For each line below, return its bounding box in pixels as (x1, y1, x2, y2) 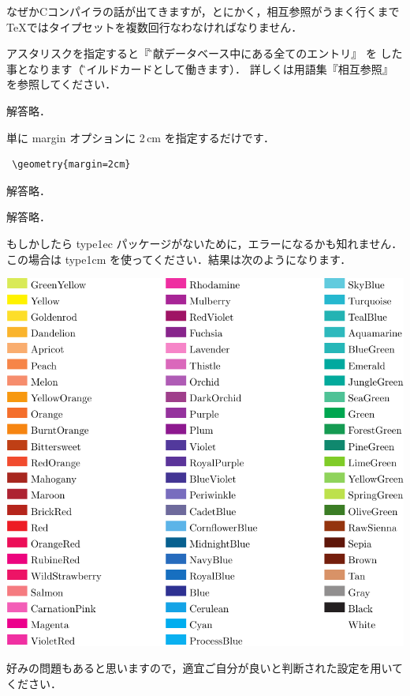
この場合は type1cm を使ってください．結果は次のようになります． (6, 250, 352, 267)
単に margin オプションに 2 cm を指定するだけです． (6, 129, 275, 145)
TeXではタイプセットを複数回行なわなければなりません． (6, 18, 303, 35)
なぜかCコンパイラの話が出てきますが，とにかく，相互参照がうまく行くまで (6, 3, 400, 19)
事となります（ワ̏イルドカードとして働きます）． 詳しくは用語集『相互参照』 (6, 60, 393, 77)
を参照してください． (6, 76, 117, 92)
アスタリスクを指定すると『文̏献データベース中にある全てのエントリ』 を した (6, 45, 403, 62)
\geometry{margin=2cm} (12, 159, 131, 171)
